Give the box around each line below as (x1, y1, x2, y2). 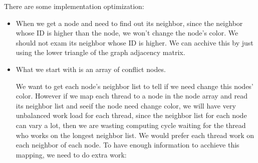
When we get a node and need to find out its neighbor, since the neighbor (16, 17, 243, 28)
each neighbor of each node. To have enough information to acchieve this (16, 139, 239, 150)
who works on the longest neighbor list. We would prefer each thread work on (16, 129, 254, 140)
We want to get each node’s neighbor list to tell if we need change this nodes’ (16, 80, 253, 91)
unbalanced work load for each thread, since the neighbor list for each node (16, 110, 247, 120)
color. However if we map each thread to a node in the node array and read (16, 90, 248, 101)
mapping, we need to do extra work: (16, 149, 127, 159)
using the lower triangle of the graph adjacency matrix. (16, 47, 185, 57)
